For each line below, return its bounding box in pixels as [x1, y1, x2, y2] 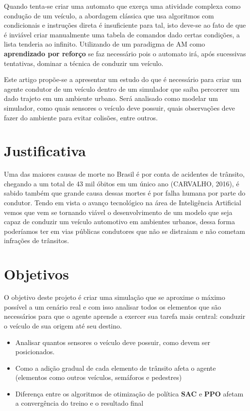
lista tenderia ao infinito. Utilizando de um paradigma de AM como [4, 39, 205, 49]
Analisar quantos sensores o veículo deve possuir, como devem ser [15, 337, 211, 347]
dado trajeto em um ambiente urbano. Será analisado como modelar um [4, 93, 218, 103]
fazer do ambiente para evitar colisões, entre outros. [4, 112, 158, 122]
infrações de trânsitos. [4, 235, 69, 246]
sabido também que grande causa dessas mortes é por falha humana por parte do [4, 188, 246, 198]
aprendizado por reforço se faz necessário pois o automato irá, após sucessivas [4, 48, 246, 58]
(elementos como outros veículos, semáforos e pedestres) [15, 372, 182, 382]
